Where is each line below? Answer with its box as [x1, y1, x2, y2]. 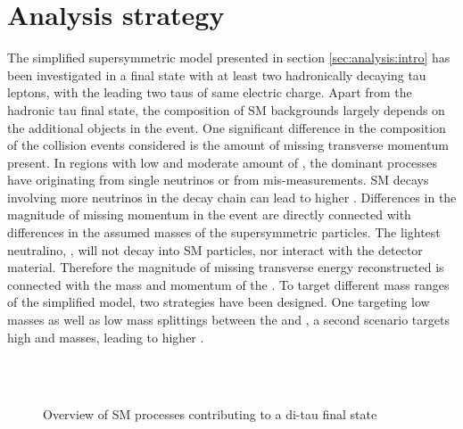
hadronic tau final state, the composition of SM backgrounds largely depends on [7, 100, 445, 119]
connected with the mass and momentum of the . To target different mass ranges [7, 275, 450, 293]
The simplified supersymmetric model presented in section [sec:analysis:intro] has [7, 48, 451, 67]
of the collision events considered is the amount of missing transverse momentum [7, 136, 449, 154]
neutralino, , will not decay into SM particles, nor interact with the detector [7, 240, 423, 259]
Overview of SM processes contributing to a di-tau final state [43, 405, 377, 424]
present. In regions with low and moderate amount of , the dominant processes [7, 153, 437, 171]
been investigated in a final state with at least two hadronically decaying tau [7, 65, 426, 84]
